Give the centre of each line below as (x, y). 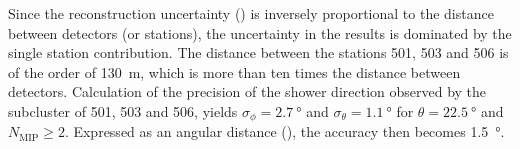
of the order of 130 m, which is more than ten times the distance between (234, 71)
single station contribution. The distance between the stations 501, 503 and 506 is (258, 52)
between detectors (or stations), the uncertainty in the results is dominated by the (260, 32)
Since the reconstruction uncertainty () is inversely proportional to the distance (251, 13)
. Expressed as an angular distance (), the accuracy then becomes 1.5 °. (284, 131)
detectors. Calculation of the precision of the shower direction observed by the (247, 91)
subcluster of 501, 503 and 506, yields (123, 110)
